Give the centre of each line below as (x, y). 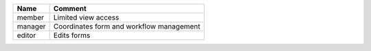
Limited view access (86, 17)
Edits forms (72, 35)
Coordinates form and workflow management (127, 26)
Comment (70, 8)
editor (26, 35)
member (31, 17)
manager (31, 26)
